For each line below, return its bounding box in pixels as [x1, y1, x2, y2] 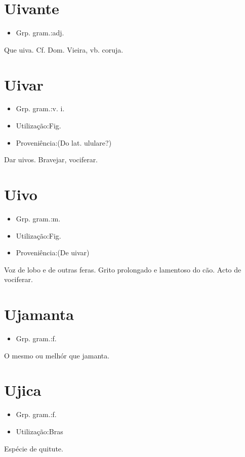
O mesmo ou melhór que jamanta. [4, 350, 110, 360]
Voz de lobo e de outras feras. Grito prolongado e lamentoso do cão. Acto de [4, 264, 241, 275]
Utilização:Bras [16, 426, 63, 436]
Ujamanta [4, 304, 74, 325]
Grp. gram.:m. [16, 213, 61, 223]
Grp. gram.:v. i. [16, 103, 65, 114]
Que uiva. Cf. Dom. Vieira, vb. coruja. [4, 44, 124, 55]
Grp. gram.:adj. [16, 27, 64, 38]
